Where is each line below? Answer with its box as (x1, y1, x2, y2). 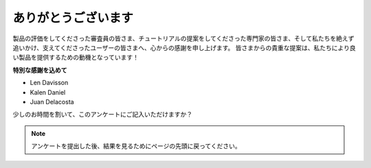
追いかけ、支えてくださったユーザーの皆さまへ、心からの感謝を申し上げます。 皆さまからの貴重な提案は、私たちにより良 (12, 43, 357, 51)
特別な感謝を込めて (12, 66, 67, 74)
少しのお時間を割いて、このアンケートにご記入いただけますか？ (12, 110, 193, 119)
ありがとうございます (12, 10, 134, 25)
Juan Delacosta (30, 97, 75, 106)
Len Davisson (30, 79, 69, 87)
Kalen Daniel (30, 88, 66, 96)
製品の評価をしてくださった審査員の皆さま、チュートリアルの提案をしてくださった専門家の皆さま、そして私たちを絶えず (12, 34, 355, 43)
